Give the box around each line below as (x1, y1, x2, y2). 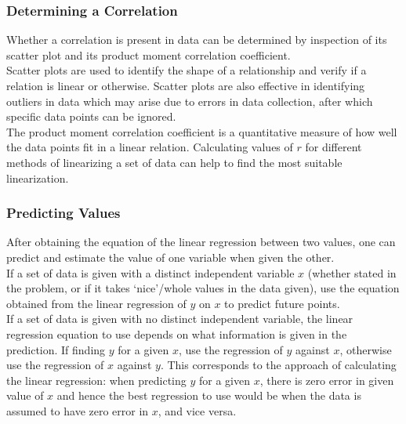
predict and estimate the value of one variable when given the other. (6, 248, 335, 265)
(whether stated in (307, 264, 397, 281)
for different (305, 139, 362, 155)
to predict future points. (224, 295, 340, 311)
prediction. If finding (6, 341, 106, 357)
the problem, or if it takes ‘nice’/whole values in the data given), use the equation (6, 280, 400, 296)
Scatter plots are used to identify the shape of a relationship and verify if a (6, 62, 367, 78)
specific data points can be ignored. (6, 108, 176, 125)
